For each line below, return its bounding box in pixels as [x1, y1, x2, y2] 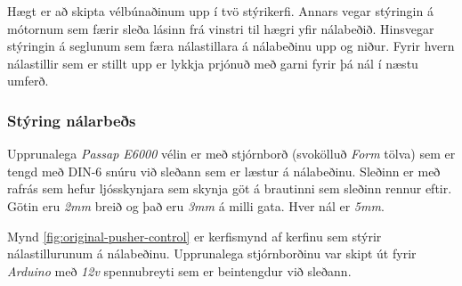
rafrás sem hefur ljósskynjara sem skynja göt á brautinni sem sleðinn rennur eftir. [7, 179, 452, 198]
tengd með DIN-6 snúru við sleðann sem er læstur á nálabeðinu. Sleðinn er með [7, 161, 441, 180]
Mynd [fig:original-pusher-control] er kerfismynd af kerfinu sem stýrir [7, 226, 382, 245]
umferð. [7, 71, 49, 90]
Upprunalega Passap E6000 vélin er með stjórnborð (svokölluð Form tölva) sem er [7, 144, 456, 163]
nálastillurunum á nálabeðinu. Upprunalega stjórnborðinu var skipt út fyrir [7, 244, 417, 263]
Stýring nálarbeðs [7, 109, 136, 131]
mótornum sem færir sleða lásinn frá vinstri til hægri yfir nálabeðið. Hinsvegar [7, 19, 434, 37]
